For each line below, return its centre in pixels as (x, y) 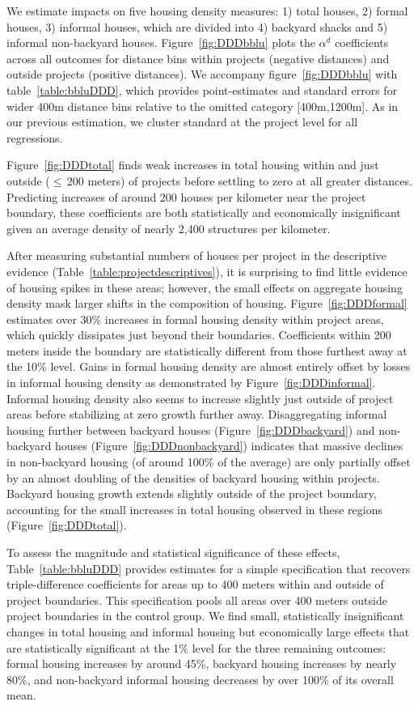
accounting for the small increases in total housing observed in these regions (195, 509)
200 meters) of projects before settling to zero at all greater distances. (239, 180)
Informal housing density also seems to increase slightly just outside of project (200, 398)
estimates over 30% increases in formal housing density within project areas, (195, 319)
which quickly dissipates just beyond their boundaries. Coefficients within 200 (199, 335)
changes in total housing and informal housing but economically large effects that (208, 631)
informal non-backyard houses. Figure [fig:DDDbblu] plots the (161, 43)
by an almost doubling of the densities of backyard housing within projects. (193, 477)
